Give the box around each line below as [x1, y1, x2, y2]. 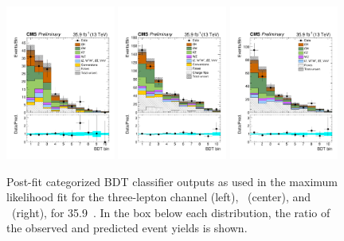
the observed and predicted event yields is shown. [6, 220, 248, 236]
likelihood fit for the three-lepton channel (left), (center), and [6, 189, 311, 205]
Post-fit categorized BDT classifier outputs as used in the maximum [6, 173, 338, 189]
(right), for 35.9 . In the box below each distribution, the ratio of [11, 204, 330, 220]
